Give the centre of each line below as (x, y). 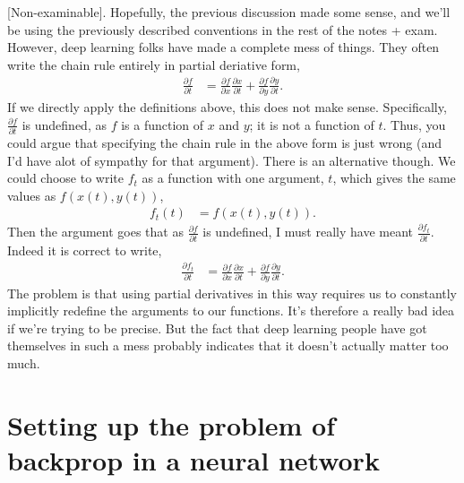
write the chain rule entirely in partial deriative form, (154, 64)
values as (32, 195)
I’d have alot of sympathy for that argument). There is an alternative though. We (232, 160)
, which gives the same (394, 178)
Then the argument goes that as (95, 232)
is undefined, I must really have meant (308, 232)
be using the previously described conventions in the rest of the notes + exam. (223, 29)
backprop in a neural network (193, 459)
